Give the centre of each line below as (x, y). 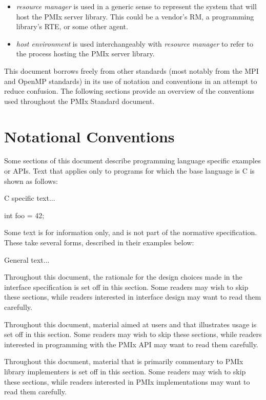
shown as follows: (31, 181)
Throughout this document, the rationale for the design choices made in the (123, 277)
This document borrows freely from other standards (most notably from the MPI (131, 70)
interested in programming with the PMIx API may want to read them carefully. (131, 344)
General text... (27, 259)
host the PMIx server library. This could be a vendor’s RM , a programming (135, 16)
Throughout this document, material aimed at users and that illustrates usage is (130, 324)
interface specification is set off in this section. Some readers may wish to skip (126, 287)
